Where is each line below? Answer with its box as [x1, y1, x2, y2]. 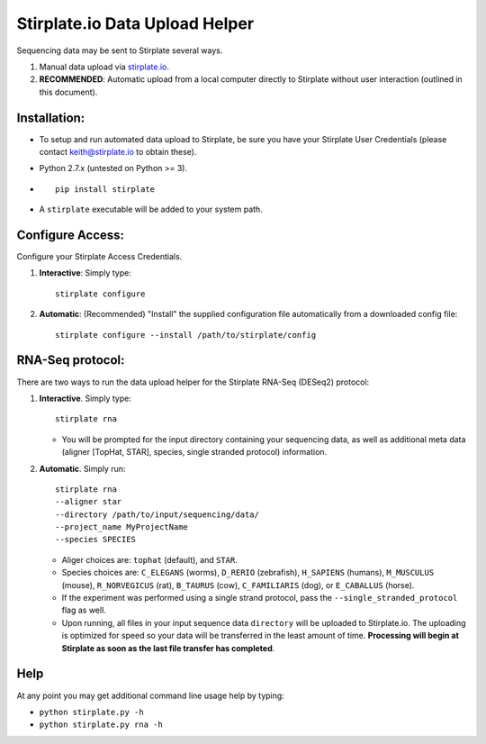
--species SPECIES [55, 534, 137, 545]
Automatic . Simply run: [39, 463, 126, 474]
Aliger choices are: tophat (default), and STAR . [61, 554, 238, 565]
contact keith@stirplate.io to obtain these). [39, 147, 197, 158]
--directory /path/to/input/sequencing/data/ [55, 509, 260, 520]
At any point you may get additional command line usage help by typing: [16, 690, 285, 701]
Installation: [16, 110, 85, 125]
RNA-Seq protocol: [16, 352, 125, 368]
